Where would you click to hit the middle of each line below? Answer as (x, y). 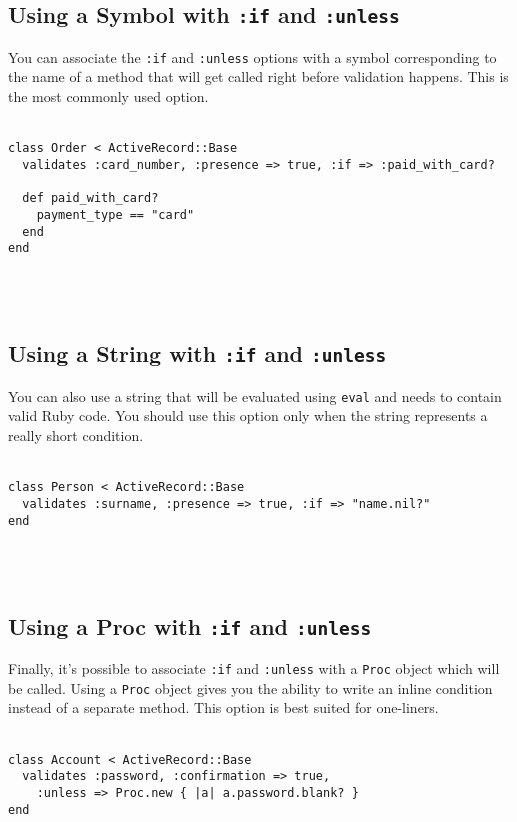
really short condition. (76, 435)
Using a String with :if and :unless (197, 353)
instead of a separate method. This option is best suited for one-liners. (223, 707)
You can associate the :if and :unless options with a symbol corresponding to (252, 56)
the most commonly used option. (108, 96)
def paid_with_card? (90, 198)
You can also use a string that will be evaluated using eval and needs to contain (255, 395)
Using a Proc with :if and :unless (190, 625)
